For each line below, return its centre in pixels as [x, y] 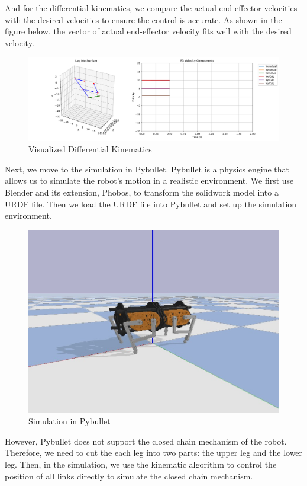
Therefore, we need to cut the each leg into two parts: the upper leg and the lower [154, 453]
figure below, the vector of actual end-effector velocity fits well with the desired [148, 31]
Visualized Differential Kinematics [90, 149]
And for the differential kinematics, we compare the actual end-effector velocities [151, 8]
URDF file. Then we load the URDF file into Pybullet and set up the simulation [151, 204]
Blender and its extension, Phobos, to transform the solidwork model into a [142, 192]
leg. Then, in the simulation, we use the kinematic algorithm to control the [141, 464]
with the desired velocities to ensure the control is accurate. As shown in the [143, 19]
